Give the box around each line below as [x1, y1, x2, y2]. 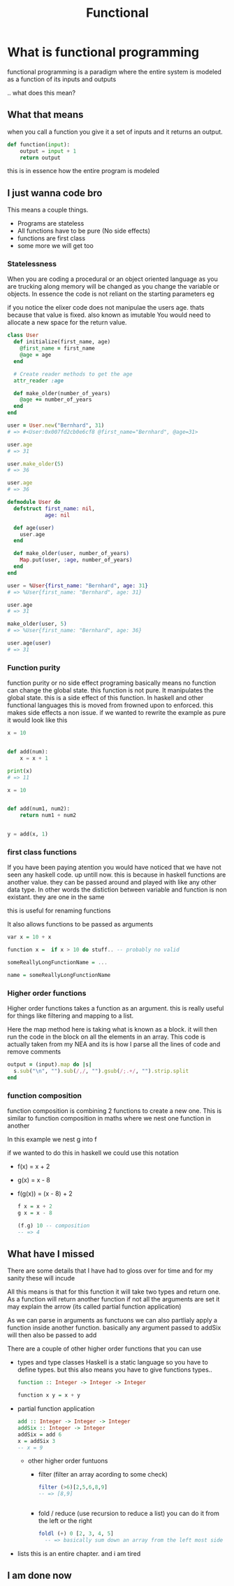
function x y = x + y [17, 1392, 81, 1399]
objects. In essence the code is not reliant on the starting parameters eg [7, 289, 215, 299]
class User [7, 331, 39, 339]
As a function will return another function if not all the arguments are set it [7, 1295, 220, 1304]
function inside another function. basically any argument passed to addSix [7, 1323, 221, 1332]
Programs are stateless [17, 219, 85, 228]
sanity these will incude [7, 1274, 75, 1283]
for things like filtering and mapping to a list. [7, 1011, 134, 1020]
